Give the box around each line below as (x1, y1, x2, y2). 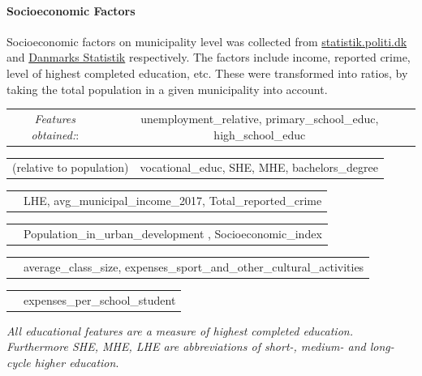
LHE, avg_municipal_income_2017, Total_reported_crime (24, 192, 322, 209)
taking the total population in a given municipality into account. (6, 80, 328, 97)
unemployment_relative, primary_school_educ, (140, 109, 379, 126)
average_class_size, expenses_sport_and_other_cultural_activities (24, 258, 364, 275)
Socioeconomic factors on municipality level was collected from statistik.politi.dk (6, 32, 407, 49)
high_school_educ (213, 126, 306, 143)
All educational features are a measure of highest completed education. (6, 322, 353, 339)
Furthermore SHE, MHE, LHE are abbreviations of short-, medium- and (6, 338, 366, 355)
